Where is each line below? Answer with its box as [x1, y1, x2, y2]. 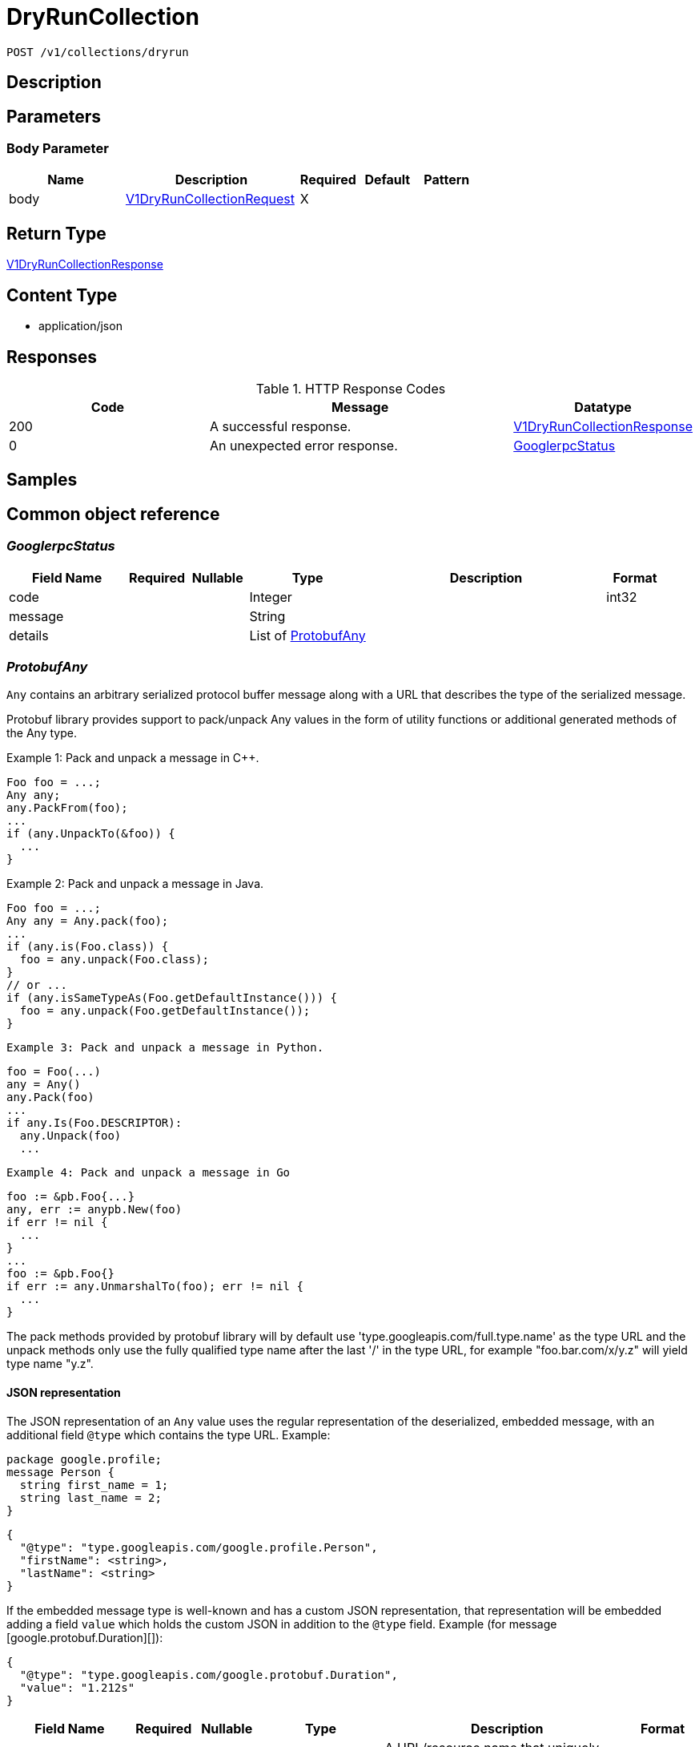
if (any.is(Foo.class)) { [6, 940, 169, 954]
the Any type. [6, 726, 77, 740]
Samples [6, 470, 78, 490]
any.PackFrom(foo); [6, 801, 128, 815]
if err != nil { [6, 1216, 108, 1229]
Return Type [6, 223, 106, 244]
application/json [38, 319, 123, 333]
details [9, 627, 49, 644]
